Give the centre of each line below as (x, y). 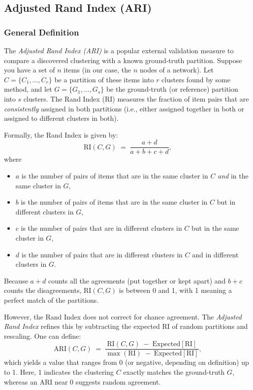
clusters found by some (196, 79)
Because (16, 280)
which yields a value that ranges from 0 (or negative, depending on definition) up (126, 362)
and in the (233, 176)
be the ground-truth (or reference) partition (172, 89)
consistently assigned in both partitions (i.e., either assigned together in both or (124, 108)
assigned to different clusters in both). (61, 118)
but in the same (215, 228)
